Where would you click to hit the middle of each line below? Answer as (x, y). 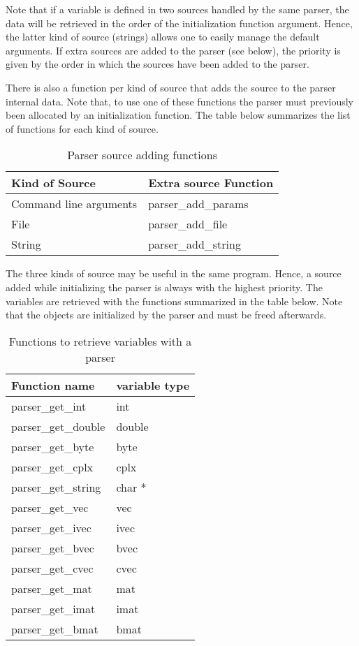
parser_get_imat (53, 608)
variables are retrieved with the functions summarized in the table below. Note (174, 301)
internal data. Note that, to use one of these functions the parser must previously (180, 101)
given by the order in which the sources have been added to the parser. (157, 64)
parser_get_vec (50, 507)
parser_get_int (49, 406)
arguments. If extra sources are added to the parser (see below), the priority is (173, 50)
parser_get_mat (52, 588)
